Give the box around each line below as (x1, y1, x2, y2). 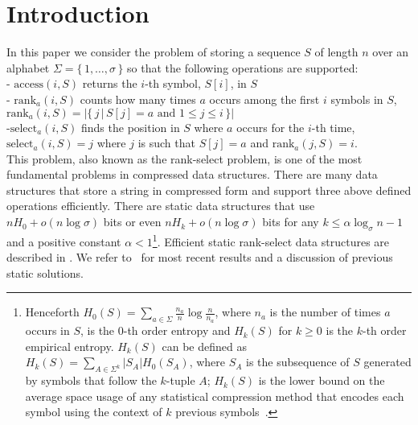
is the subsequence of (246, 353, 350, 370)
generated (363, 353, 412, 370)
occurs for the (236, 118, 305, 135)
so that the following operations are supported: (127, 59, 359, 76)
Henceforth (25, 303, 80, 320)
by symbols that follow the (25, 372, 157, 389)
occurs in (25, 322, 70, 339)
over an (372, 43, 409, 60)
